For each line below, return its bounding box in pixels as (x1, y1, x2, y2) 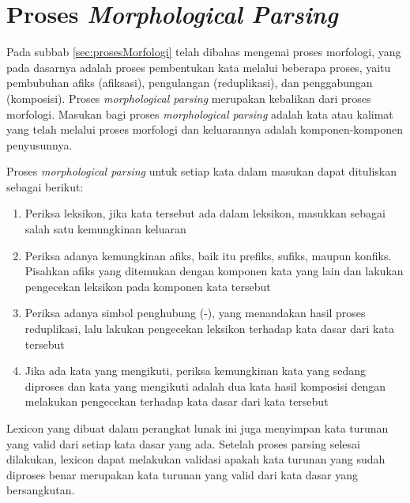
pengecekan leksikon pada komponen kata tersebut (24, 278, 271, 294)
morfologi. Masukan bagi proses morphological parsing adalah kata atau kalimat (6, 105, 393, 122)
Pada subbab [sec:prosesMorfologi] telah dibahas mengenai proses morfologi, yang (6, 43, 401, 60)
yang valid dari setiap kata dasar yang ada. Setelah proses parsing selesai (6, 435, 360, 452)
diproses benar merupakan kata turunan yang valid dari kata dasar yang (6, 466, 359, 482)
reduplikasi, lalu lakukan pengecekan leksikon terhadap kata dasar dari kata (24, 320, 394, 337)
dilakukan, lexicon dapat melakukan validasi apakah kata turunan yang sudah (6, 451, 386, 467)
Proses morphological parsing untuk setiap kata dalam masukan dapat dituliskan (6, 163, 397, 180)
